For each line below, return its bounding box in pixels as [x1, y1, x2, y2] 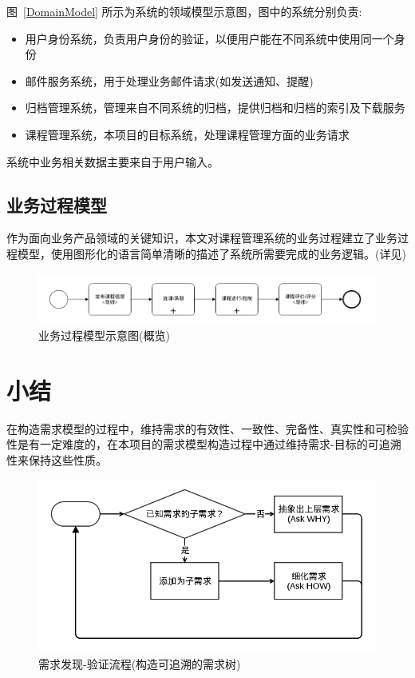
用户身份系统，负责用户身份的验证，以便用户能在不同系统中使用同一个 [25, 30, 394, 46]
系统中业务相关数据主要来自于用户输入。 [6, 153, 219, 169]
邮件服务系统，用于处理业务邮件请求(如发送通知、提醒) [25, 72, 314, 89]
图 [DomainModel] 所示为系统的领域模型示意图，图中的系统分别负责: [6, 3, 362, 19]
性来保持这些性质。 [6, 451, 107, 468]
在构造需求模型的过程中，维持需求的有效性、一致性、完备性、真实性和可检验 [6, 420, 409, 437]
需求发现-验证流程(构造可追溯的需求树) [38, 656, 241, 672]
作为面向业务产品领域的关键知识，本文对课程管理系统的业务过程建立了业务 [6, 229, 397, 246]
